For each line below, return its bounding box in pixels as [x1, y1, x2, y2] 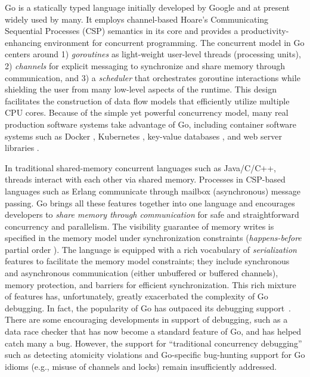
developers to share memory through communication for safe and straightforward [5, 208, 299, 221]
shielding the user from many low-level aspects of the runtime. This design [5, 83, 277, 95]
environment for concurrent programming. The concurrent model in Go [44, 36, 305, 48]
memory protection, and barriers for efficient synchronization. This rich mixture [5, 278, 296, 291]
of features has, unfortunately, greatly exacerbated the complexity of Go [5, 290, 268, 302]
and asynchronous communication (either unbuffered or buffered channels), [5, 267, 278, 279]
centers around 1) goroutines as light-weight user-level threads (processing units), [5, 48, 301, 60]
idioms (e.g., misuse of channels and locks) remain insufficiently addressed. [5, 360, 277, 372]
